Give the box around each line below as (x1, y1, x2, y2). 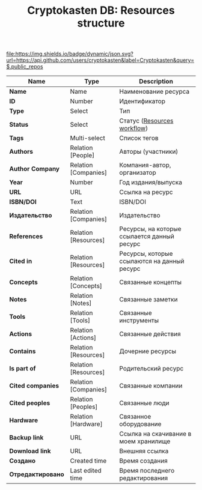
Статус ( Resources (119, 116, 174, 125)
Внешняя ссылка (119, 447, 169, 455)
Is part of (9, 364, 36, 373)
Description (139, 77, 173, 86)
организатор (119, 169, 156, 177)
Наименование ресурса (119, 88, 190, 96)
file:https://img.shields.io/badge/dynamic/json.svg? (6, 50, 133, 58)
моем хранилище (119, 437, 171, 446)
